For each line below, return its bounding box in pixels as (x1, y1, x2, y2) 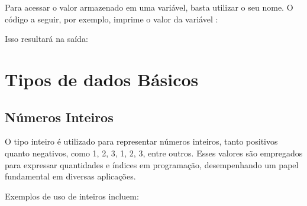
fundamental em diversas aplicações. (5, 170, 136, 182)
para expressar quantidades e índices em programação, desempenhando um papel (5, 158, 299, 171)
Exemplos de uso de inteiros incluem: (5, 189, 139, 202)
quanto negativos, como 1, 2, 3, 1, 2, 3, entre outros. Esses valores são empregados (5, 146, 303, 159)
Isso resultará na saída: (5, 32, 88, 45)
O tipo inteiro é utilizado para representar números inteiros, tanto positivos (5, 135, 278, 148)
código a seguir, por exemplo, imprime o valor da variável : (5, 12, 218, 25)
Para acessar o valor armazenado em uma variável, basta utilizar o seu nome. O (5, 1, 293, 13)
